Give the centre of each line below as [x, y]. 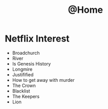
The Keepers [26, 96]
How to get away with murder [43, 80]
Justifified [23, 74]
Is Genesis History [31, 63]
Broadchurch [26, 53]
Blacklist [21, 91]
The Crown [24, 85]
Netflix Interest [37, 39]
